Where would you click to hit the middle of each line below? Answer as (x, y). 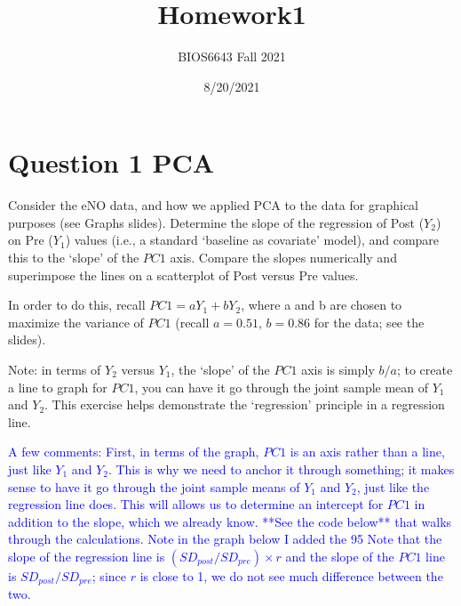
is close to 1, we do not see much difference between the (291, 575)
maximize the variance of (76, 322)
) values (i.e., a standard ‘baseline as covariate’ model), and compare (252, 240)
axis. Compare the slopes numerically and (283, 258)
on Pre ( (31, 240)
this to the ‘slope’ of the (74, 258)
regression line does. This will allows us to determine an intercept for (196, 504)
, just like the (393, 486)
